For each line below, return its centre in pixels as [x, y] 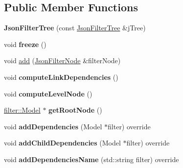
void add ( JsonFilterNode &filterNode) [62, 60]
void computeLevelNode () [48, 93]
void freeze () [25, 44]
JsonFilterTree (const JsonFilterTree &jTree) [75, 28]
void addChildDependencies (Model [62, 143]
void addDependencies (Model [53, 126]
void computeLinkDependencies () [61, 77]
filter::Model [22, 110]
